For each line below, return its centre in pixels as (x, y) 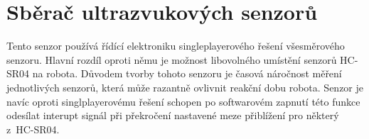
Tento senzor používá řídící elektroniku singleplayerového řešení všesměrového (176, 46)
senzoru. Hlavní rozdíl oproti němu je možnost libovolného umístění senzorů (172, 59)
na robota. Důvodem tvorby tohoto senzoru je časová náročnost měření (187, 73)
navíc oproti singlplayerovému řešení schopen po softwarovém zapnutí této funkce (183, 101)
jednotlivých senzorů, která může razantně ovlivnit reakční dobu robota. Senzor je (185, 87)
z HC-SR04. (33, 129)
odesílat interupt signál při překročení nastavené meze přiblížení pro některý (173, 115)
